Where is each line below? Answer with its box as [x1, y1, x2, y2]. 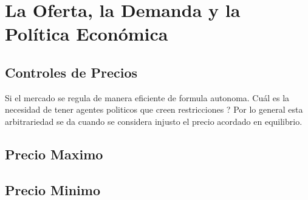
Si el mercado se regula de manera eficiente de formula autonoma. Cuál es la [5, 91, 290, 104]
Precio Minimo [5, 180, 101, 199]
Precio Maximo [5, 144, 103, 163]
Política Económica [5, 21, 168, 46]
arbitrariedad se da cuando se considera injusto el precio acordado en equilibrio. [5, 115, 303, 127]
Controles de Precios [5, 62, 138, 81]
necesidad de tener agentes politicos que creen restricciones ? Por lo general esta [5, 103, 303, 116]
